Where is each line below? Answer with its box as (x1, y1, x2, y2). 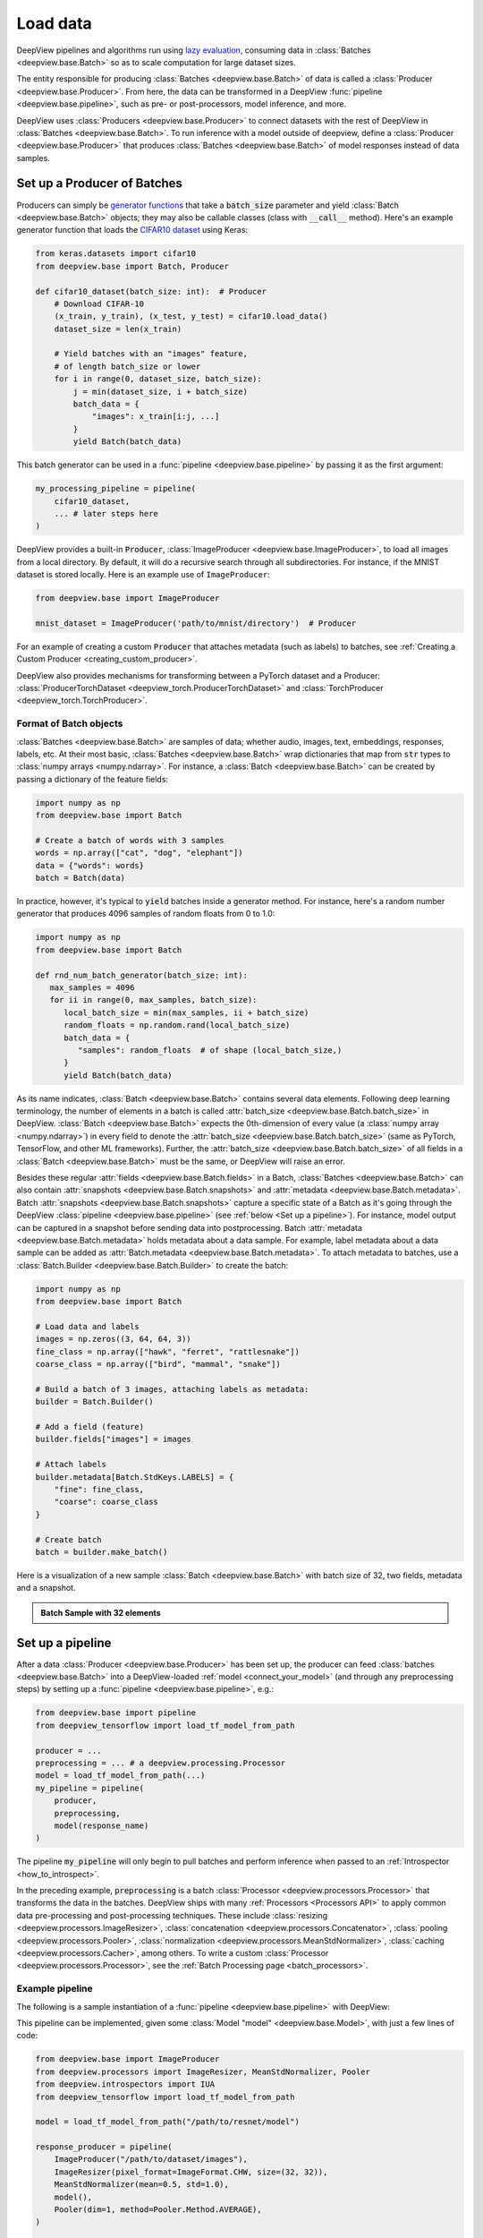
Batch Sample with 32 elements (40, 1607, 161, 1618)
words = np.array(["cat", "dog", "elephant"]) (35, 848, 243, 858)
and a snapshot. (16, 1583, 76, 1593)
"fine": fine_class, (54, 1484, 145, 1495)
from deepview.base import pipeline (35, 1708, 197, 1718)
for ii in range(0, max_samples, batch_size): (49, 995, 258, 1005)
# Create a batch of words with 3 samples (35, 835, 225, 845)
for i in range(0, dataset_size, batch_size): (54, 374, 263, 384)
